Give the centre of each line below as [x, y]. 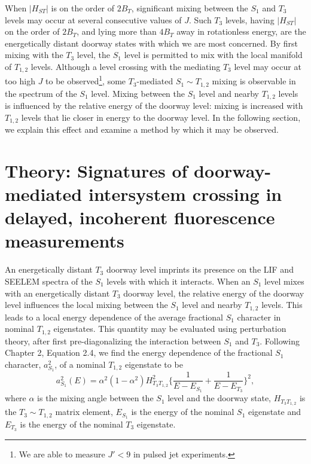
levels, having [250, 19]
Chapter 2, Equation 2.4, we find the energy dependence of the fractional [139, 352]
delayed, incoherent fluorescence [140, 217]
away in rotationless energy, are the [241, 31]
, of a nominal [80, 364]
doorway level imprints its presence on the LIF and [200, 269]
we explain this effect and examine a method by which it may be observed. [142, 129]
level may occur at [268, 66]
